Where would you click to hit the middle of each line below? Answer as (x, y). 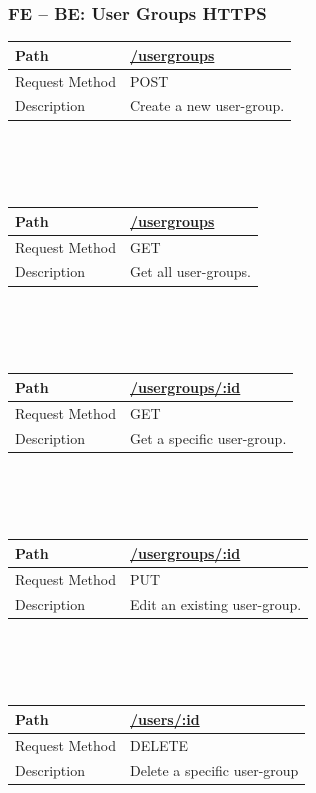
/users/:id (165, 718)
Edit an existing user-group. (216, 603)
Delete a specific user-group (214, 769)
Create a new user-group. (207, 105)
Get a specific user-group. (208, 437)
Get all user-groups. (190, 271)
